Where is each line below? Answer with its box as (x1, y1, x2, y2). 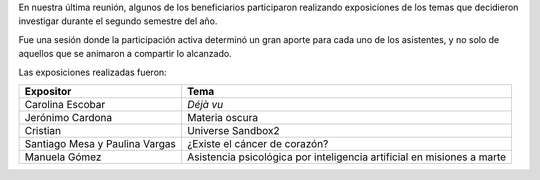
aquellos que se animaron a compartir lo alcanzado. (18, 48, 232, 60)
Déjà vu (186, 97, 224, 111)
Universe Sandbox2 (186, 123, 280, 137)
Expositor (24, 84, 72, 98)
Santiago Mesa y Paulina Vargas (24, 136, 177, 150)
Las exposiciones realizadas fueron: (18, 66, 167, 78)
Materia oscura (186, 110, 259, 124)
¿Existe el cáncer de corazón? (186, 136, 329, 150)
